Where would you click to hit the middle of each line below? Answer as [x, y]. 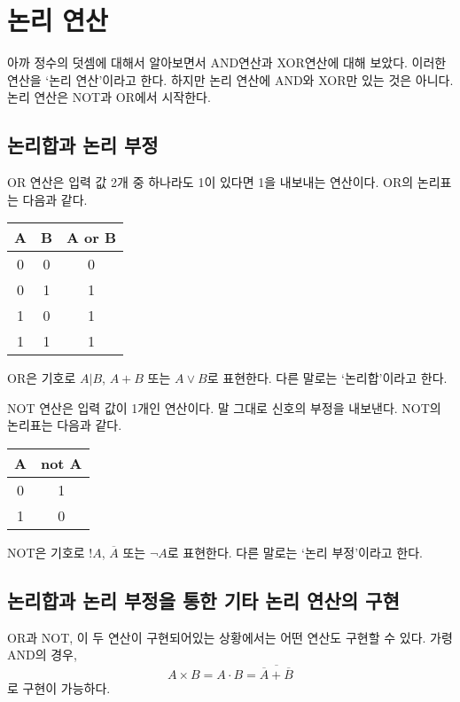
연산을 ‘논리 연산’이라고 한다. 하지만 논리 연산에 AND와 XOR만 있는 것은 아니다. [230, 79]
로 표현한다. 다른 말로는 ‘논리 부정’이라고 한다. [295, 553]
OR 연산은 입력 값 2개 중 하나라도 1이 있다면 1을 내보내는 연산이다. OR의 [211, 182]
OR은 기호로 [42, 378]
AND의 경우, [42, 655]
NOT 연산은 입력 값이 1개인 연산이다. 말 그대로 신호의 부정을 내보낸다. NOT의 [224, 407]
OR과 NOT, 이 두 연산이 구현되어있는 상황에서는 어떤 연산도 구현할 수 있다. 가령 [230, 637]
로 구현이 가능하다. [59, 687]
